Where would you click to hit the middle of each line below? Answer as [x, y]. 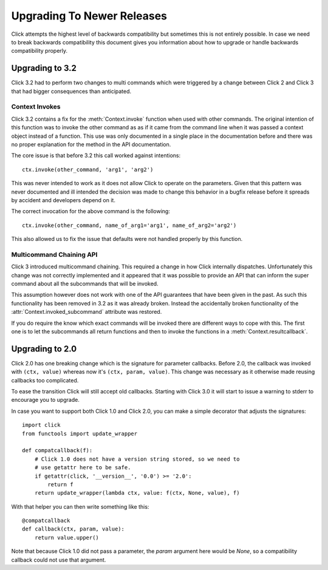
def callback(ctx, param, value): [73, 529]
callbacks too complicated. [45, 380]
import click [41, 425]
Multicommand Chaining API [54, 254]
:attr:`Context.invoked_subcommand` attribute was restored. [87, 312]
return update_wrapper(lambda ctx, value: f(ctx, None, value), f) [137, 493]
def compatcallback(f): [57, 450]
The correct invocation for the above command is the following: [91, 211]
